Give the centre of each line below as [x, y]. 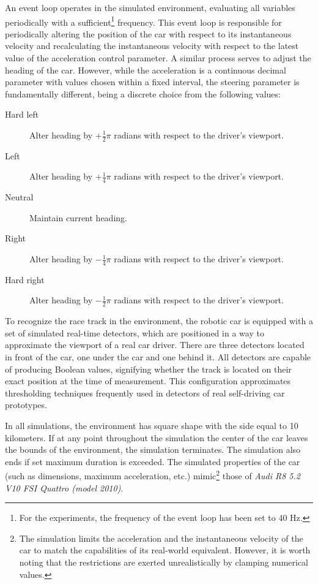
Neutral [19, 197]
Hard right [25, 279]
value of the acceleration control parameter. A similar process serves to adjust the [158, 58]
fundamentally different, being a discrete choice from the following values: [143, 93]
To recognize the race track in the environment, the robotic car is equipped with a [159, 321]
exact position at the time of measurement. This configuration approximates [148, 381]
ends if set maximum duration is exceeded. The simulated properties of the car [153, 461]
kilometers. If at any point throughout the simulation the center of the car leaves [157, 437]
